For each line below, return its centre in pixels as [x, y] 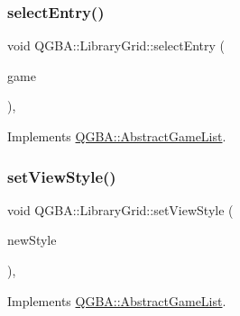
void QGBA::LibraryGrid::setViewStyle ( [120, 209]
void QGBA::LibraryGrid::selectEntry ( [116, 45]
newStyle [32, 240]
